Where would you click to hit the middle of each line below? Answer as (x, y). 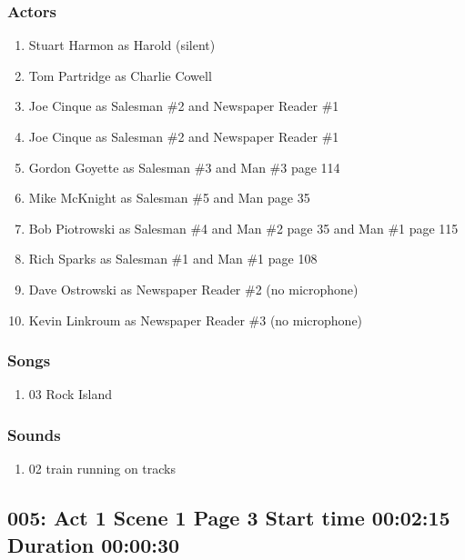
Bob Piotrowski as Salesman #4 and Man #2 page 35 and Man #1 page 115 (243, 228)
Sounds (34, 434)
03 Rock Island (71, 394)
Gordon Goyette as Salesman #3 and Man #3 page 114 (184, 167)
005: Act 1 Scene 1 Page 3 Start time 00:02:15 (229, 518)
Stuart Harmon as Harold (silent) (122, 45)
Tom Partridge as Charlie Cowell (120, 75)
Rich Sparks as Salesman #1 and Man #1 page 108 (173, 259)
